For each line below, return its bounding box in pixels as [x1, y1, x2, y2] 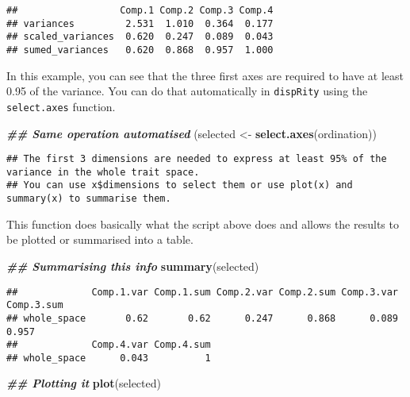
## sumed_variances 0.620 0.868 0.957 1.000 [6, 44, 274, 56]
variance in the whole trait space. [6, 166, 200, 178]
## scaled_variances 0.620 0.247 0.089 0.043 [6, 31, 274, 43]
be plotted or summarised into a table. [6, 231, 194, 248]
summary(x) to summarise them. [6, 193, 171, 205]
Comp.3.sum [6, 299, 63, 311]
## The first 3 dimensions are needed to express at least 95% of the [6, 153, 387, 165]
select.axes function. [6, 98, 116, 114]
